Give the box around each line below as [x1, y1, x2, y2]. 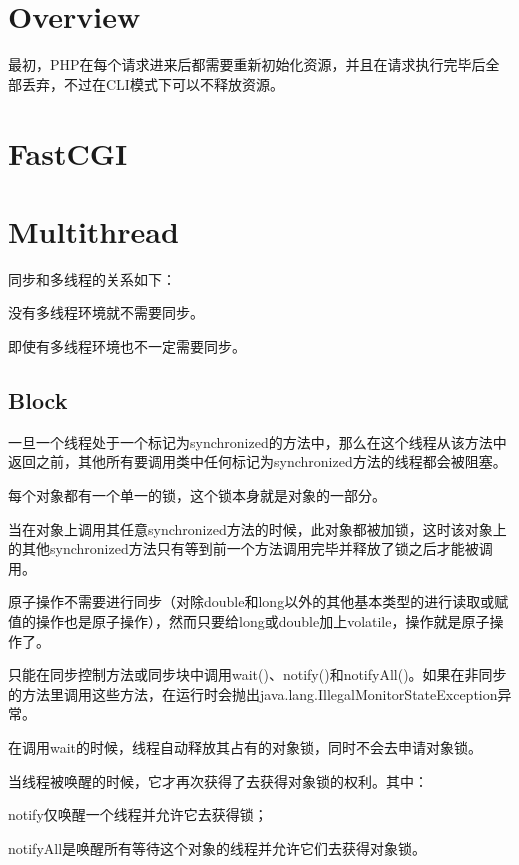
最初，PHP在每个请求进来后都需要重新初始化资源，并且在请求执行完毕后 [8, 54, 486, 75]
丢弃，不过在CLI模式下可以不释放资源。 [21, 73, 284, 94]
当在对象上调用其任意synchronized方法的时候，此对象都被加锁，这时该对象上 [8, 518, 507, 539]
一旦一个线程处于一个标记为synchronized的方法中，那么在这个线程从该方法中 [8, 431, 507, 452]
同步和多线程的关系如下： [8, 268, 176, 289]
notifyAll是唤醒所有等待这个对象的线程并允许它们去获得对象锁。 [8, 837, 427, 858]
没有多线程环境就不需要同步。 [8, 302, 204, 323]
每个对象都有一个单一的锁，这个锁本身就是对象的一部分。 [8, 484, 386, 505]
